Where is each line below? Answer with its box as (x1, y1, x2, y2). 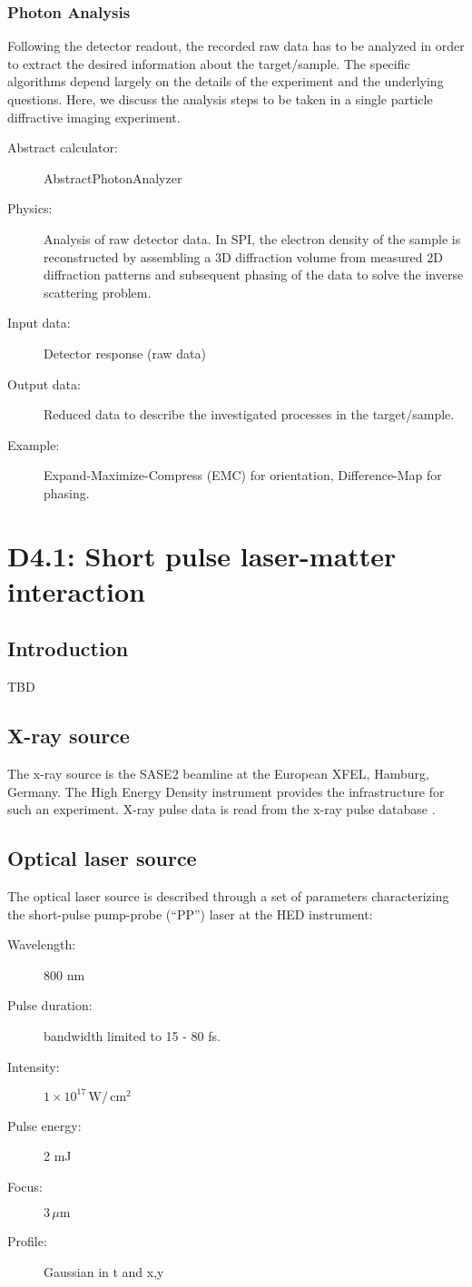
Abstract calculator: (7, 138, 118, 157)
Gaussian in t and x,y (44, 1262, 164, 1282)
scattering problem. (44, 282, 152, 301)
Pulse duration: (7, 996, 93, 1015)
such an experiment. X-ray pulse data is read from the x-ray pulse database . (7, 800, 436, 819)
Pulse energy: (7, 1115, 82, 1135)
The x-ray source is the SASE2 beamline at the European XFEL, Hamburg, (7, 764, 429, 783)
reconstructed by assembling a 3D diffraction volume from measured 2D (44, 247, 443, 266)
